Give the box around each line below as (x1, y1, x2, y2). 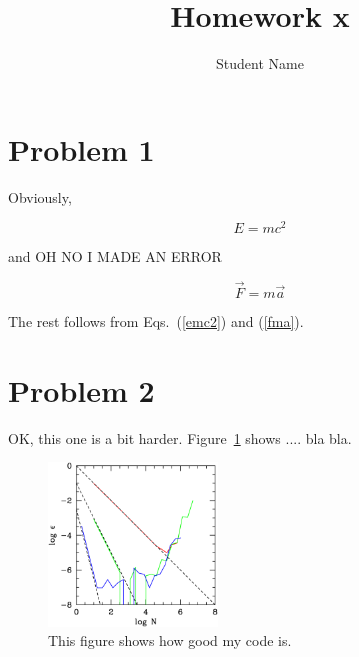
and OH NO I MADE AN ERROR (8, 246, 222, 267)
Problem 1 (8, 128, 155, 169)
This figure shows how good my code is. (48, 630, 292, 651)
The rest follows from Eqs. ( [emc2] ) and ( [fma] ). (8, 311, 304, 332)
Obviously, (8, 186, 72, 207)
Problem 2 (8, 369, 155, 410)
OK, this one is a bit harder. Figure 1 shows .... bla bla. (8, 427, 352, 448)
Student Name (216, 53, 304, 74)
